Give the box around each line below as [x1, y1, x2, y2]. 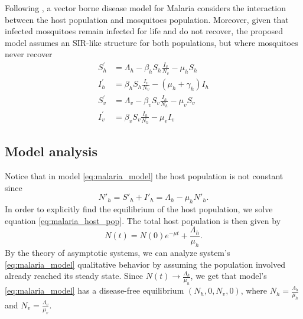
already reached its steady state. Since [5, 269, 144, 282]
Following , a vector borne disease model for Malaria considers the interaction [5, 2, 286, 14]
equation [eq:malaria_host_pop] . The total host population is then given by [5, 214, 281, 226]
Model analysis [5, 142, 98, 160]
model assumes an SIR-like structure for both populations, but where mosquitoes [5, 36, 298, 48]
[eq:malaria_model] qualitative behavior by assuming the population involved [5, 258, 286, 270]
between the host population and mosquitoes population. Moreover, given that [5, 13, 289, 25]
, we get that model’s [190, 269, 267, 282]
